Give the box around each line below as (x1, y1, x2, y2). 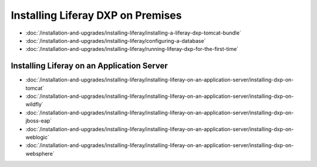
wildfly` (25, 101, 43, 108)
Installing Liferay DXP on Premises (11, 9, 182, 22)
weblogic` (25, 134, 50, 141)
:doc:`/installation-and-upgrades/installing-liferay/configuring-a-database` (25, 37, 206, 44)
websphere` (25, 150, 55, 157)
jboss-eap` (25, 117, 52, 124)
